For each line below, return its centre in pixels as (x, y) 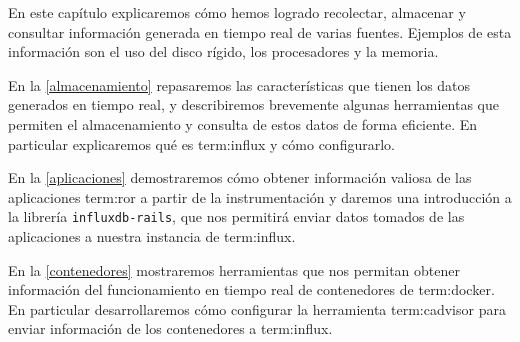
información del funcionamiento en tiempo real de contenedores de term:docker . (251, 289)
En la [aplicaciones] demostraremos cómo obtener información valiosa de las (240, 177)
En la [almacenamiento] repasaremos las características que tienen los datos (239, 84)
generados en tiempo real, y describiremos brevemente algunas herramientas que (254, 104)
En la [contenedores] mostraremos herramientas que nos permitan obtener (234, 269)
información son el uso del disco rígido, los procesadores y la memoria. (223, 51)
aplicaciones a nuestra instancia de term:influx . (152, 236)
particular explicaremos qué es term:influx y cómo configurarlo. (201, 143)
